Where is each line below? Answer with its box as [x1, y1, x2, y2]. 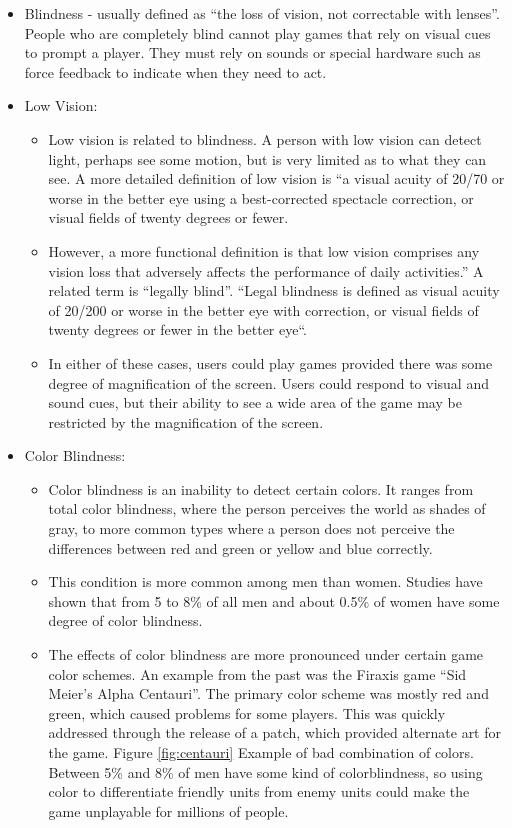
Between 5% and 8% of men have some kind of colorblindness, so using [48, 761, 483, 782]
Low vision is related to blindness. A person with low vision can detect [48, 128, 482, 149]
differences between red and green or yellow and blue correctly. [48, 537, 433, 558]
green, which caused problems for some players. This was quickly [48, 702, 446, 723]
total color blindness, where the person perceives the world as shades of [48, 498, 486, 519]
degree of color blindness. [48, 610, 203, 631]
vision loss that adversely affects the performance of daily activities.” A [48, 260, 484, 281]
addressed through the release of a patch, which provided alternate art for [48, 722, 502, 743]
